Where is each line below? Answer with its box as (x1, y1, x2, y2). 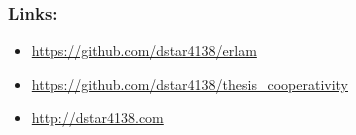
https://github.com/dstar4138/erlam (31, 40, 257, 61)
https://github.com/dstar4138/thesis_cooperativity (31, 73, 348, 94)
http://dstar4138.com (31, 107, 164, 128)
